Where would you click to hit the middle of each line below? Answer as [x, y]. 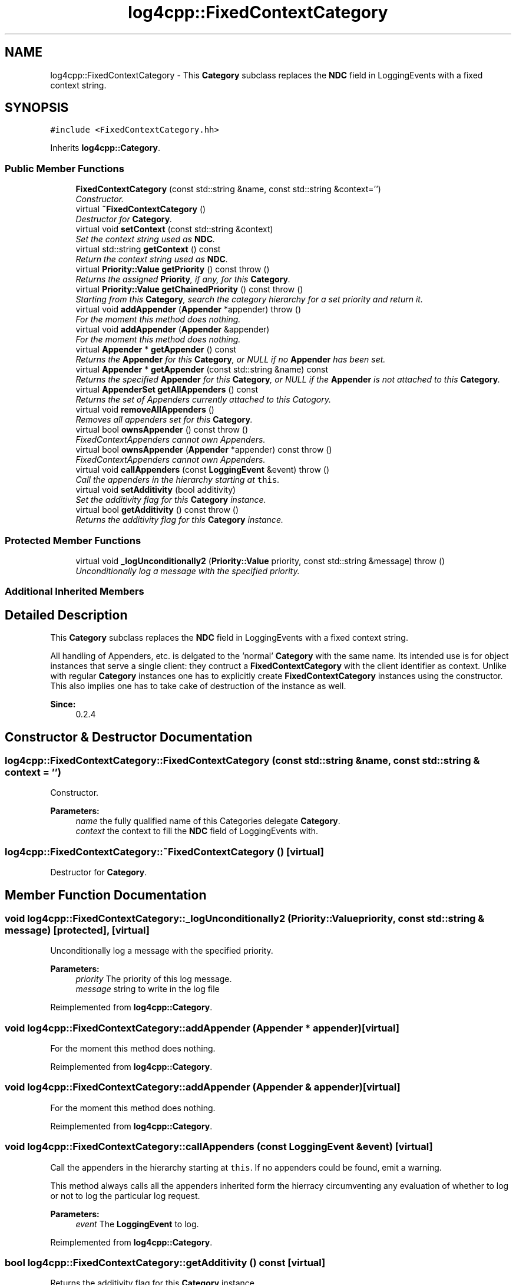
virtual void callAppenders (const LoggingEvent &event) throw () [203, 470]
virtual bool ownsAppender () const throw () [162, 430]
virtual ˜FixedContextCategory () [141, 209]
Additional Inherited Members [75, 592]
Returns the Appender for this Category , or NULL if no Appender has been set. [231, 360]
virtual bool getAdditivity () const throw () [157, 510]
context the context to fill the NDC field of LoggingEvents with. [197, 831]
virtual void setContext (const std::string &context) [174, 229]
